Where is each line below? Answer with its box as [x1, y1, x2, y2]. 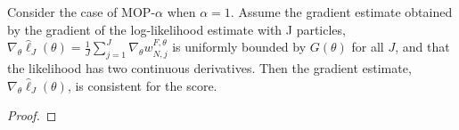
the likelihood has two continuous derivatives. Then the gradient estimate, [7, 58, 412, 77]
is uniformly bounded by [172, 37, 307, 56]
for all [351, 37, 384, 56]
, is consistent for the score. [67, 76, 217, 94]
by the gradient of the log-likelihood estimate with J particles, [7, 20, 346, 38]
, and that [395, 37, 450, 56]
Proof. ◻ [7, 106, 57, 125]
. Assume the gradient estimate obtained [230, 3, 453, 20]
